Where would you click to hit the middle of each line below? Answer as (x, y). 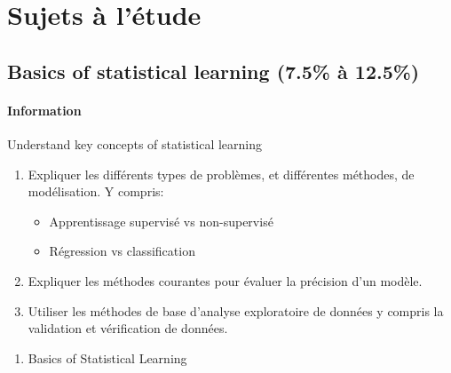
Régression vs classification (122, 251)
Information (44, 110)
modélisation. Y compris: (96, 191)
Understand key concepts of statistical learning (135, 143)
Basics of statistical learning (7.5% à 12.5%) (214, 71)
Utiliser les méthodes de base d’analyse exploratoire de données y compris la (236, 310)
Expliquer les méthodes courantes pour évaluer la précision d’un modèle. (225, 280)
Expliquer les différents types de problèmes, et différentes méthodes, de (221, 174)
